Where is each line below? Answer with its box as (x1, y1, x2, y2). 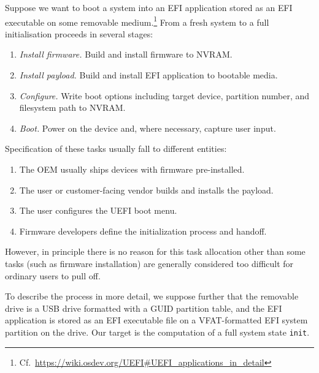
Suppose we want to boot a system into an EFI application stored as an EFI (5, 1, 293, 13)
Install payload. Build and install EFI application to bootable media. (19, 69, 278, 81)
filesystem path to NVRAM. (19, 101, 126, 114)
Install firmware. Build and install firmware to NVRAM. (19, 48, 233, 61)
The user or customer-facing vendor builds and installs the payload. (19, 183, 274, 196)
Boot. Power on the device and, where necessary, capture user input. (19, 121, 276, 134)
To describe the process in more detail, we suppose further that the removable (5, 290, 299, 303)
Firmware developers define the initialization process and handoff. (19, 224, 267, 237)
